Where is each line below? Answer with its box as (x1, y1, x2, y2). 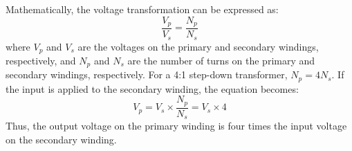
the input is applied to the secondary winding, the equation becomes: (6, 81, 299, 96)
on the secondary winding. (6, 132, 117, 147)
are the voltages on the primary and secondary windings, (77, 39, 319, 53)
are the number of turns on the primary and (127, 53, 315, 67)
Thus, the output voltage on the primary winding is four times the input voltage (6, 118, 347, 133)
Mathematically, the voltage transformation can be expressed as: (6, 2, 279, 16)
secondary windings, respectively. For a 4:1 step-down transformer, (6, 67, 288, 82)
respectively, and (6, 53, 76, 67)
